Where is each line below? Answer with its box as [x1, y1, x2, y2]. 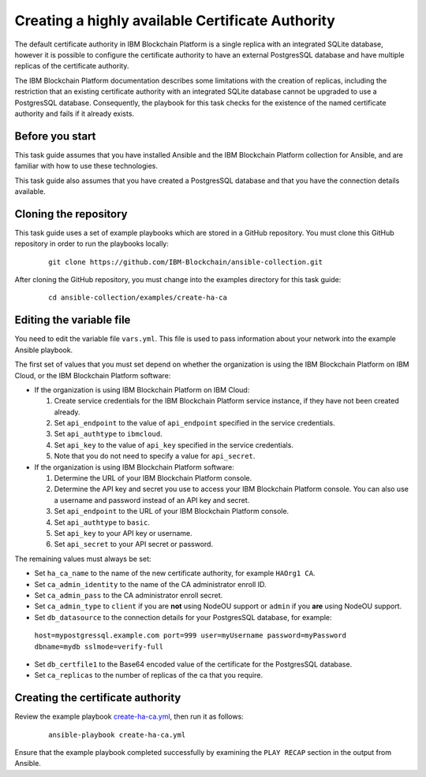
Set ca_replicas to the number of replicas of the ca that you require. [34, 671, 263, 680]
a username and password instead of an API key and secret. [54, 495, 250, 504]
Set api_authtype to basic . [54, 517, 150, 527]
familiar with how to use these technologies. [14, 162, 158, 171]
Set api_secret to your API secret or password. [54, 540, 213, 549]
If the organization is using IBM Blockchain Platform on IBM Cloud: [34, 385, 250, 394]
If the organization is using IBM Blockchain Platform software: [34, 462, 234, 472]
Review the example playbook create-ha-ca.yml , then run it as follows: [14, 712, 244, 721]
